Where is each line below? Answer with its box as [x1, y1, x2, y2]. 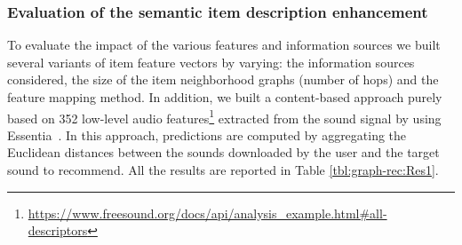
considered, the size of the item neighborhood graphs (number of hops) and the [7, 70, 439, 89]
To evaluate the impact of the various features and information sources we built [7, 36, 441, 54]
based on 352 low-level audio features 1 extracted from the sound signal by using [7, 106, 442, 127]
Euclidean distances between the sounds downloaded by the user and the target [7, 143, 440, 162]
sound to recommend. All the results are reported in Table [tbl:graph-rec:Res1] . [7, 161, 439, 179]
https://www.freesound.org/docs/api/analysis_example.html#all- [28, 203, 387, 222]
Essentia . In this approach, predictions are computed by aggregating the [7, 125, 407, 144]
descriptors [28, 221, 88, 240]
